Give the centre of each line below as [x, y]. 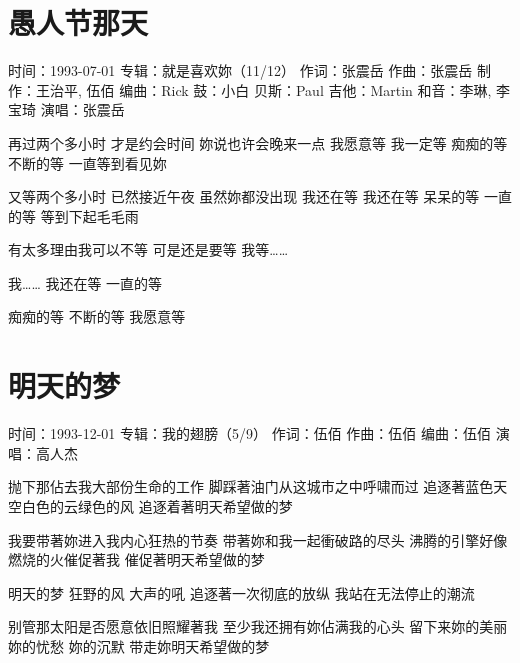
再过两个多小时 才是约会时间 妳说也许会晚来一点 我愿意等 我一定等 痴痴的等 [258, 142]
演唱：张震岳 [82, 109]
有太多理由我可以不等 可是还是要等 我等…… [148, 249]
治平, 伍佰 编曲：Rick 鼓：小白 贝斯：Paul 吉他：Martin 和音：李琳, [270, 89]
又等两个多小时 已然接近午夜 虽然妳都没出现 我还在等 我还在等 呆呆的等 [244, 196]
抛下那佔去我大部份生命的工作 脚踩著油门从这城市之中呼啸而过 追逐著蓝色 [251, 486]
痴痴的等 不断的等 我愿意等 [97, 316]
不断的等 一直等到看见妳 [87, 162]
